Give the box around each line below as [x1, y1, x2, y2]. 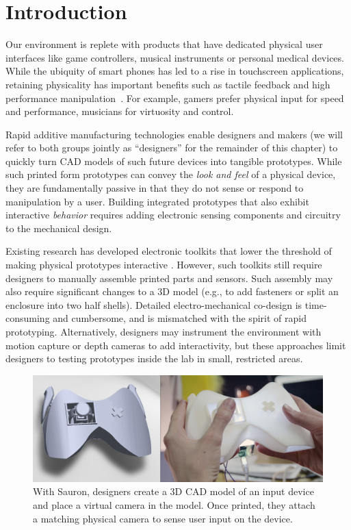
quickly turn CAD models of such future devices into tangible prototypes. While [5, 153, 342, 168]
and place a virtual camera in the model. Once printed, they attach [33, 498, 315, 512]
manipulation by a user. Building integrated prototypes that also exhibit [5, 194, 309, 208]
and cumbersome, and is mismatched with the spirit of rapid [53, 311, 307, 325]
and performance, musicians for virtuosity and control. [5, 104, 234, 118]
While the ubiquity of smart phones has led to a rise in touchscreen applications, [5, 64, 344, 78]
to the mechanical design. [5, 220, 112, 235]
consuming [5, 311, 50, 325]
